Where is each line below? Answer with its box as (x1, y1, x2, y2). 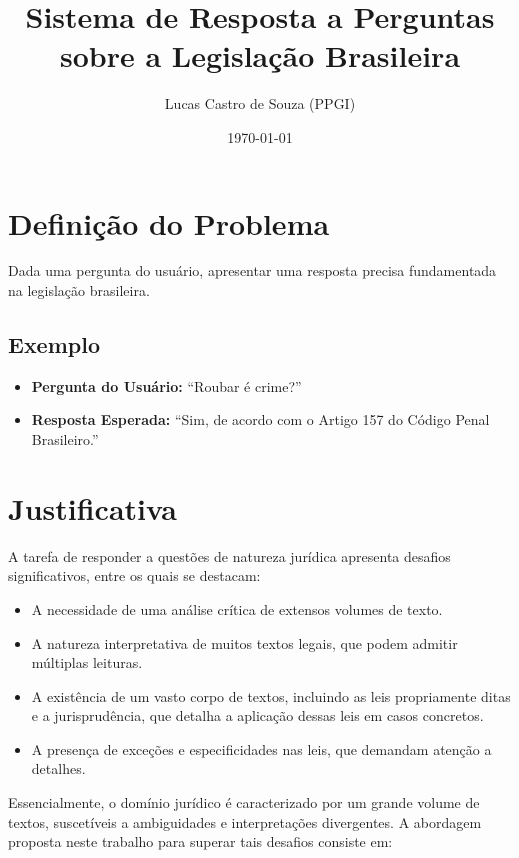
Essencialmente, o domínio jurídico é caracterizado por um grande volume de (8, 792, 480, 813)
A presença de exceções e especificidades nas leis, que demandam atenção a (31, 738, 492, 759)
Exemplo (8, 329, 101, 360)
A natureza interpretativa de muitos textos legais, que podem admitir (31, 632, 458, 653)
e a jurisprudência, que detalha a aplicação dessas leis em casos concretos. (31, 705, 484, 726)
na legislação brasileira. (8, 280, 150, 301)
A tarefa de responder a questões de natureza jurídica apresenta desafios (8, 545, 451, 566)
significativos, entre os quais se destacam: (8, 565, 261, 586)
